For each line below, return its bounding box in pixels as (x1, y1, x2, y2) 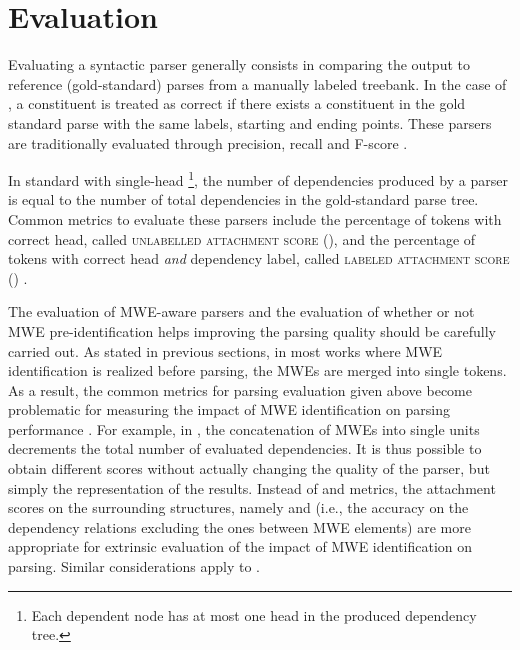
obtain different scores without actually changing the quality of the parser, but (8, 458, 490, 479)
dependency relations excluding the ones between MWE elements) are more (8, 516, 471, 537)
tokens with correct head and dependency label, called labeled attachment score (8, 248, 510, 269)
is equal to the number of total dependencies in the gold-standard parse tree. (8, 189, 479, 210)
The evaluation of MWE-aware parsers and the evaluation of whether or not (8, 301, 475, 322)
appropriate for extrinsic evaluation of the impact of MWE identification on (8, 536, 473, 557)
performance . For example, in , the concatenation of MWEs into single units (8, 418, 480, 439)
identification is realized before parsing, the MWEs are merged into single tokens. (8, 360, 507, 381)
